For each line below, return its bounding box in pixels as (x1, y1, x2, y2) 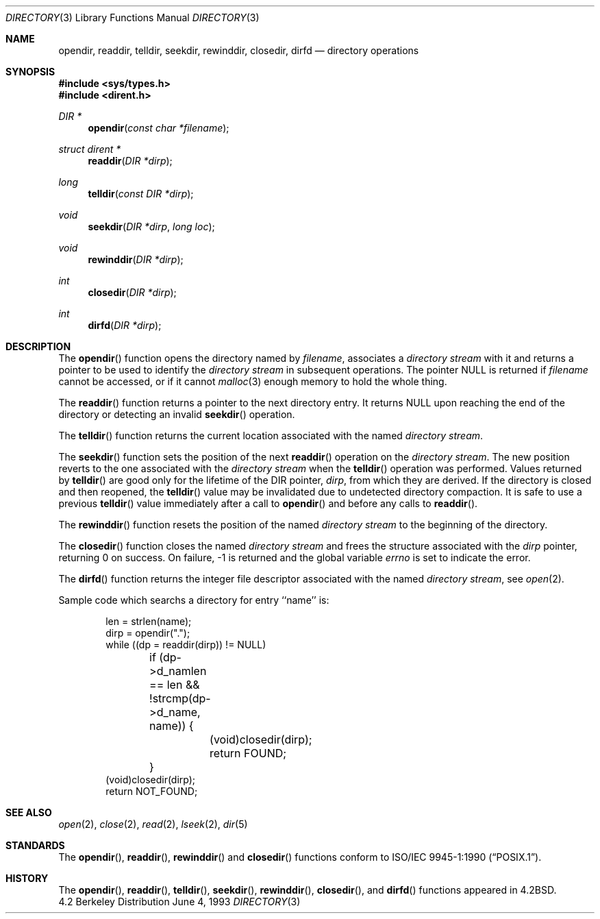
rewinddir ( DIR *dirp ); (88, 254, 184, 265)
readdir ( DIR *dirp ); (88, 155, 173, 167)
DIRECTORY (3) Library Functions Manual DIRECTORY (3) (5, 12, 260, 23)
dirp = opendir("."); (105, 627, 190, 639)
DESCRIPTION (5, 341, 71, 352)
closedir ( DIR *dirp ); (88, 286, 177, 298)
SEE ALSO (5, 807, 52, 818)
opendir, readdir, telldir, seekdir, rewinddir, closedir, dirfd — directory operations (58, 45, 419, 56)
